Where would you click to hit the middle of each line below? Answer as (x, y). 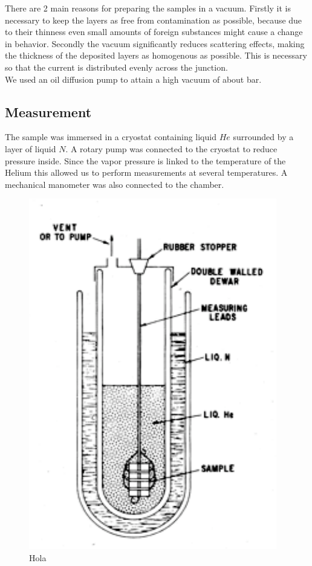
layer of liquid (31, 148)
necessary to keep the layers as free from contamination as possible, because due (154, 20)
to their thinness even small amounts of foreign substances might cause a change (154, 32)
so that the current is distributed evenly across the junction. (116, 67)
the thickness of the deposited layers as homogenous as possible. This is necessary (156, 55)
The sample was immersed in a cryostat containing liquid (111, 137)
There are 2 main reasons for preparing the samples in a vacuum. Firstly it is (148, 8)
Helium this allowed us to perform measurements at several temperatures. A (146, 172)
